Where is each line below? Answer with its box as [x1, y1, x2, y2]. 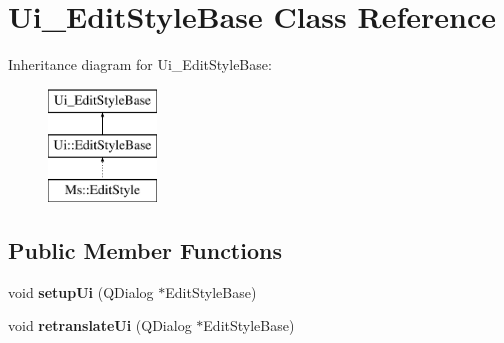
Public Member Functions [8, 235, 282, 266]
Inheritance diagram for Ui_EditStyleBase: [8, 54, 272, 75]
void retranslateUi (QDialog [8, 315, 192, 336]
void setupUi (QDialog [8, 281, 154, 302]
